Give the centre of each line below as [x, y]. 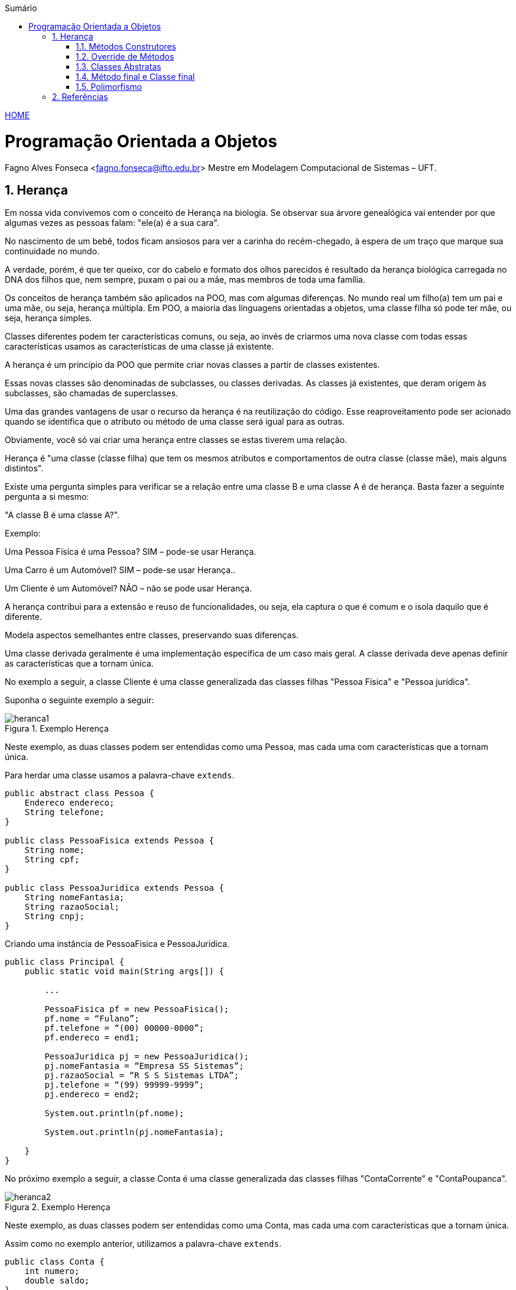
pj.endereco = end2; [92, 1095]
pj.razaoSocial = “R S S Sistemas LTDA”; [142, 1076]
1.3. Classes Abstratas [119, 67]
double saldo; [57, 1281]
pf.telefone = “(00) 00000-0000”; [124, 1028]
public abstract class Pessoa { [79, 793]
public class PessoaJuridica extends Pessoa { [114, 888]
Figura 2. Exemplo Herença [58, 1207]
